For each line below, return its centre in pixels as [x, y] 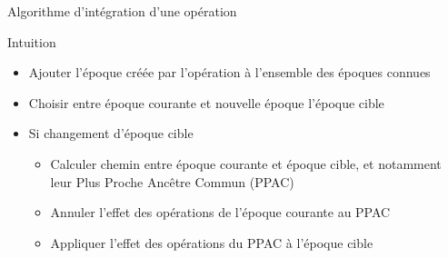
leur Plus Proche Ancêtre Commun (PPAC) [172, 181]
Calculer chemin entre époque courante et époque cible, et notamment [246, 163]
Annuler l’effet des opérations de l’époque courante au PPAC [220, 212]
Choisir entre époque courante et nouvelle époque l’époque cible [206, 102]
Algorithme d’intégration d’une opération [122, 11]
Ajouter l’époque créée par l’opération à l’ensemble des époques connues [229, 72]
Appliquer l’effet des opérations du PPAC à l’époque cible [212, 242]
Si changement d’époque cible [111, 133]
